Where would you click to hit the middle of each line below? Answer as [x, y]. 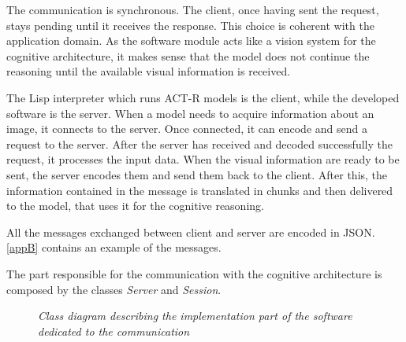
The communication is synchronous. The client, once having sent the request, [193, 9]
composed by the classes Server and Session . [114, 289]
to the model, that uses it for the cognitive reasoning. [135, 206]
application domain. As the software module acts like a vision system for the [191, 40]
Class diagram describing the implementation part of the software [195, 316]
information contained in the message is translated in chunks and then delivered [200, 190]
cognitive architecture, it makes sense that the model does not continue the [188, 55]
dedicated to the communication [114, 331]
